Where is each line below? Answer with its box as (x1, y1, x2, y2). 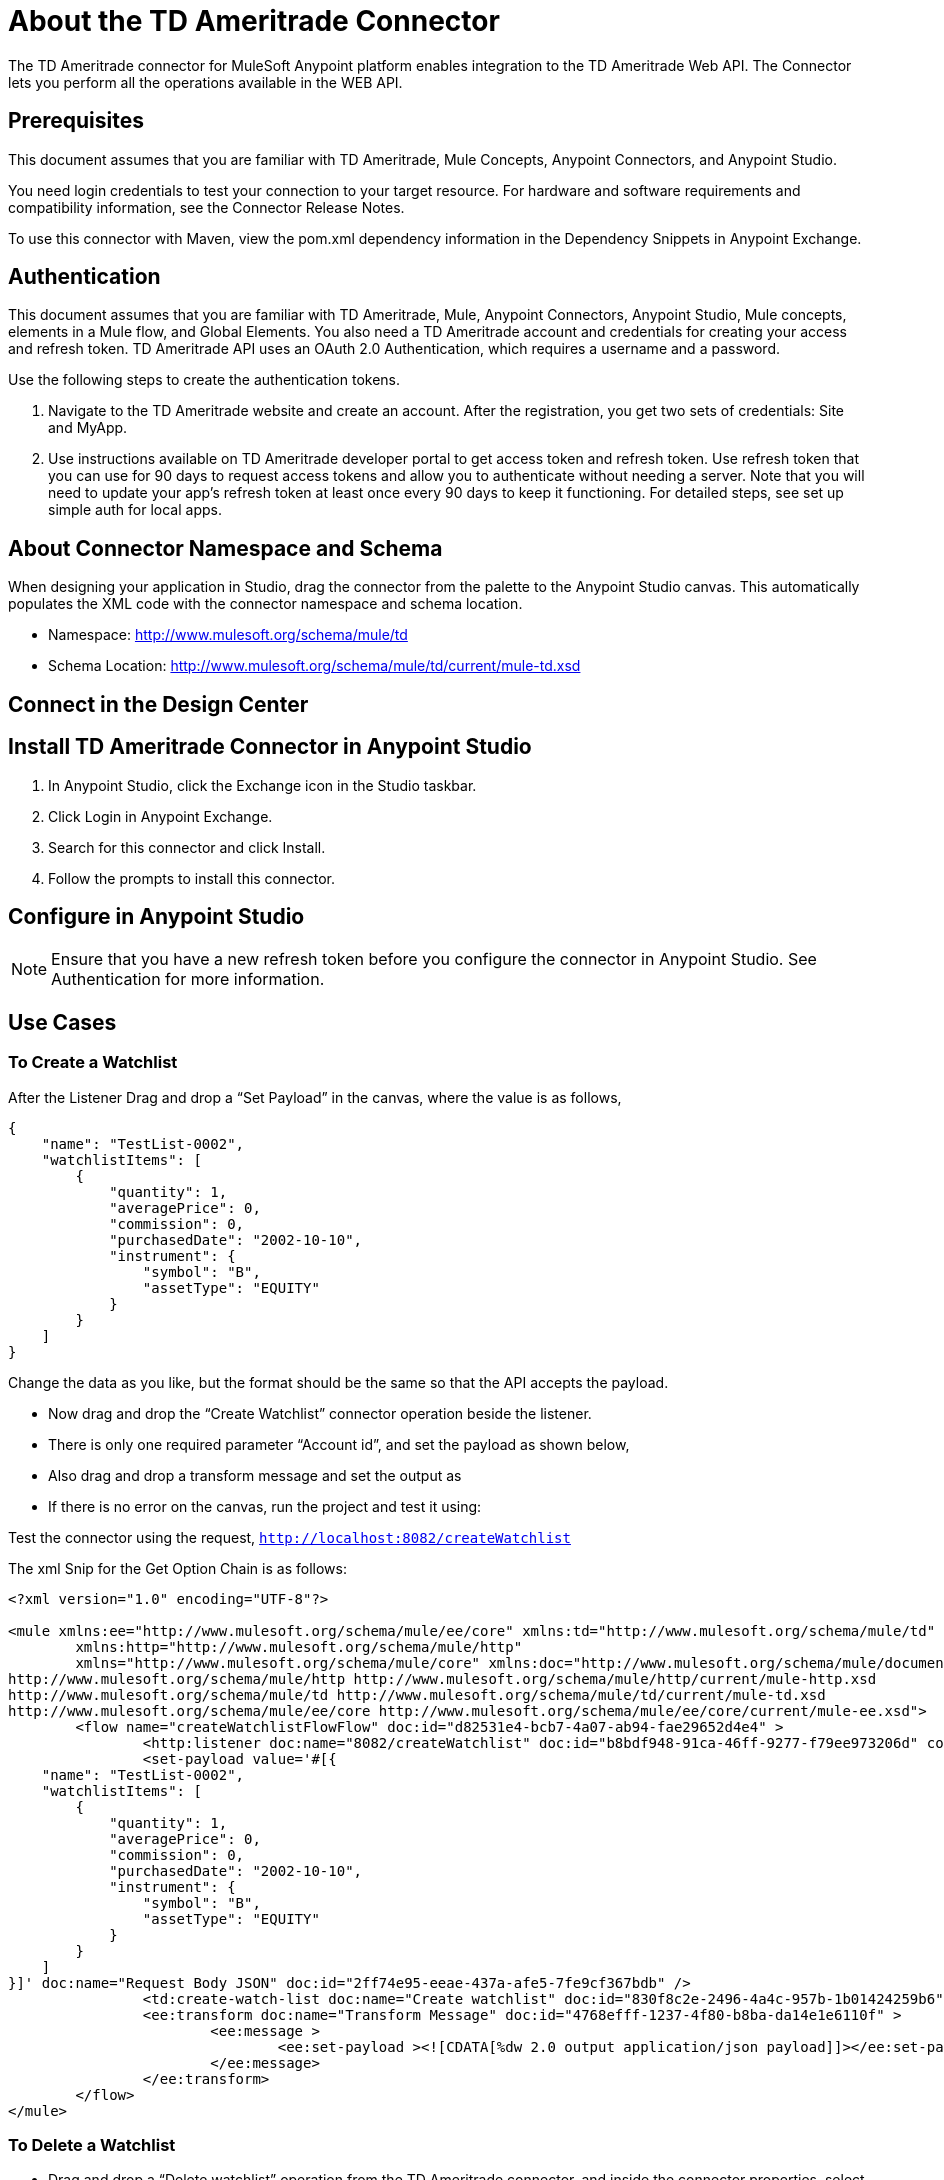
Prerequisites (8, 108, 144, 134)
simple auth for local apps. (48, 501, 222, 519)
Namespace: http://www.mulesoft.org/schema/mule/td (48, 626, 408, 644)
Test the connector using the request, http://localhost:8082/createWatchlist (8, 1528, 571, 1546)
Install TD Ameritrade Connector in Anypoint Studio (8, 734, 532, 760)
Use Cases (8, 1009, 117, 1035)
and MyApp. (48, 419, 128, 437)
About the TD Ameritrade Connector (8, 4, 500, 38)
